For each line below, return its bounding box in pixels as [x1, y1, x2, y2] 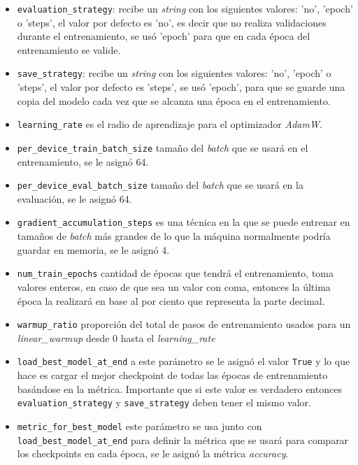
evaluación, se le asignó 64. [17, 191, 132, 206]
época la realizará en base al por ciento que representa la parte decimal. [17, 293, 325, 308]
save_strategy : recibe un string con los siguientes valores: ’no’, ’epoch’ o [17, 66, 331, 80]
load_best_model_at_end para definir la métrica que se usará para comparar [17, 432, 349, 447]
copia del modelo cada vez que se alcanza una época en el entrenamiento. [17, 93, 331, 108]
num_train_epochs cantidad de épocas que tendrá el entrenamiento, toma [17, 266, 334, 280]
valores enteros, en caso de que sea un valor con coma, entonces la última [17, 279, 331, 294]
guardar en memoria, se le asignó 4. [17, 242, 170, 257]
